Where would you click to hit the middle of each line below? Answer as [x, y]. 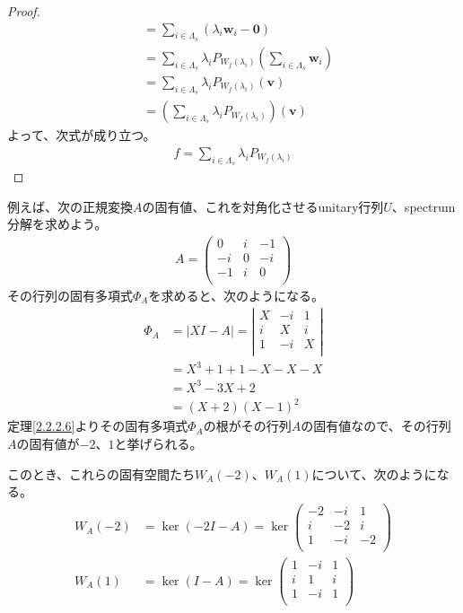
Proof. [24, 11]
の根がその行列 [247, 426]
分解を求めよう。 [57, 224]
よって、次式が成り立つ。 [82, 135]
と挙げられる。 [158, 444]
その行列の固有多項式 [70, 295]
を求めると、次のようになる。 [236, 295]
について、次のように [374, 473]
